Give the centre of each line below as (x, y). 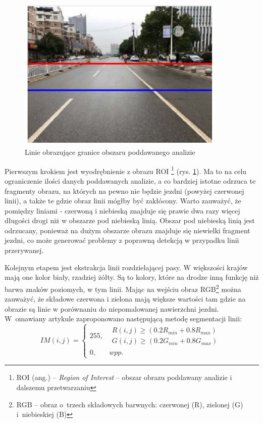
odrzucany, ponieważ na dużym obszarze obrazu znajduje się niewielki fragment (127, 230)
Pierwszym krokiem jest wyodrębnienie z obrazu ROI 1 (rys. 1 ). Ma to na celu (126, 170)
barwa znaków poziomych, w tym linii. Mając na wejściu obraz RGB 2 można (123, 288)
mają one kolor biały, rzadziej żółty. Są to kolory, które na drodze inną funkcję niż (132, 277)
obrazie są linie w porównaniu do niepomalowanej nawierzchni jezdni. (112, 308)
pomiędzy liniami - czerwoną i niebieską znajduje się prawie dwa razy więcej (122, 210)
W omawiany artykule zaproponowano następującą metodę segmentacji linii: (123, 319)
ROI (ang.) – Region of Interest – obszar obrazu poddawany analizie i (124, 377)
